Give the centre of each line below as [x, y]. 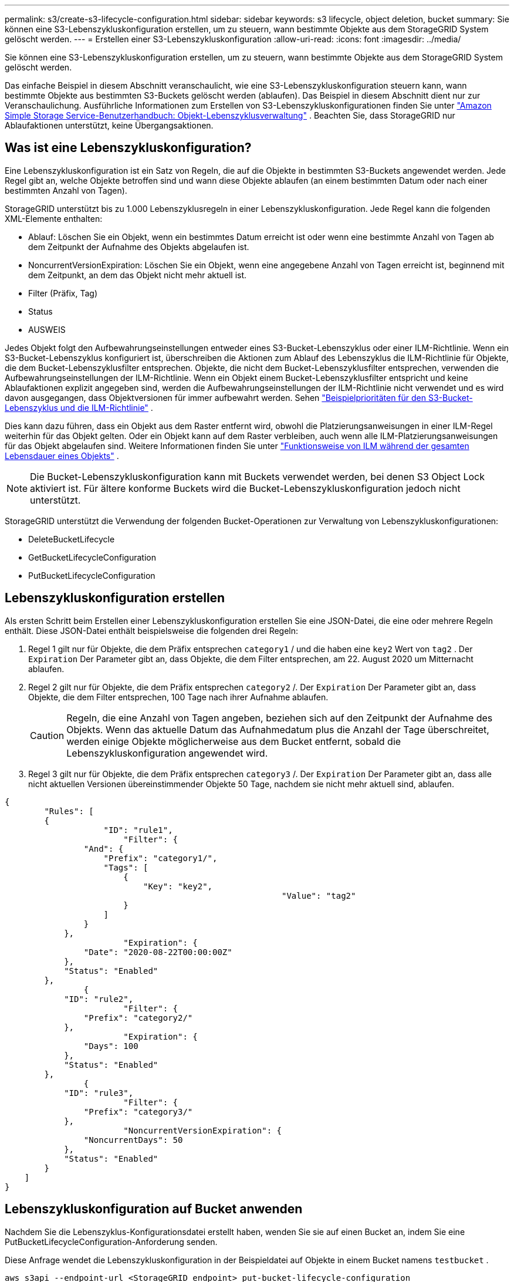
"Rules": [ [69, 811]
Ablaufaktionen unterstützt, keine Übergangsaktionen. [109, 125]
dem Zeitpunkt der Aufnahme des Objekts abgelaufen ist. [139, 247]
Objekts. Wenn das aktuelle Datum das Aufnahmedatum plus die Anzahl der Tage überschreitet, [278, 729]
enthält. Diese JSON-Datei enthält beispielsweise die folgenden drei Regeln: [152, 630]
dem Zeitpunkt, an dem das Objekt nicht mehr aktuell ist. [138, 275]
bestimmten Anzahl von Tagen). [66, 190]
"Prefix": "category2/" [138, 1018]
